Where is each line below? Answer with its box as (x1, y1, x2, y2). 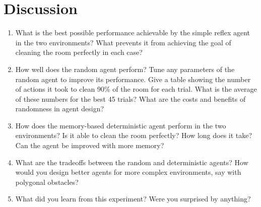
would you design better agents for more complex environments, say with (15, 167, 241, 177)
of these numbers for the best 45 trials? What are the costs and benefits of (15, 93, 246, 104)
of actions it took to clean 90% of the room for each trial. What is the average (15, 84, 257, 94)
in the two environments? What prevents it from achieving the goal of (15, 37, 231, 47)
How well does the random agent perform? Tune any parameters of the (15, 63, 235, 74)
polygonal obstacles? (15, 176, 79, 187)
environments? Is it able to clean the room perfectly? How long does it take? (15, 130, 252, 141)
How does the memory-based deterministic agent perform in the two (15, 120, 226, 130)
